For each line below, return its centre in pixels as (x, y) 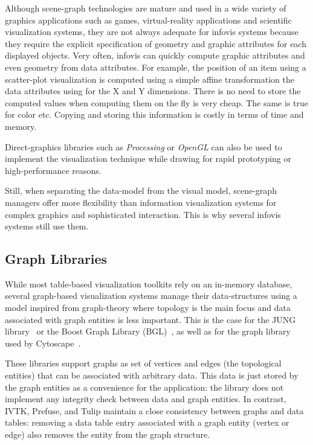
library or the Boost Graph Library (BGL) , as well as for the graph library (148, 331)
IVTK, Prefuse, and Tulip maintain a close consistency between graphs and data (154, 410)
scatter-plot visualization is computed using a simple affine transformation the (150, 79)
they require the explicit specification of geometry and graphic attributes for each (156, 43)
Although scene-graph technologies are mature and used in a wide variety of (146, 8)
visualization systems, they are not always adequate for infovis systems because (152, 32)
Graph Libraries (56, 259)
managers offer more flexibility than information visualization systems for (141, 202)
